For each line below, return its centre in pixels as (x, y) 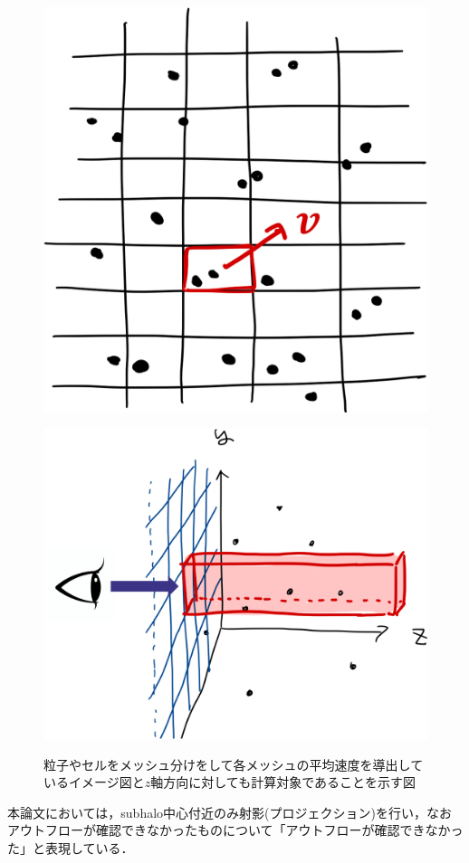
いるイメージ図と (94, 782)
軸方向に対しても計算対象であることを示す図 (283, 782)
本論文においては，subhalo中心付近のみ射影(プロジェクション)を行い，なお (230, 812)
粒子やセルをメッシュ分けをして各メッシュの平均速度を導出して (234, 764)
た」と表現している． (71, 848)
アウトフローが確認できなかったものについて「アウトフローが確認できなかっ (235, 830)
